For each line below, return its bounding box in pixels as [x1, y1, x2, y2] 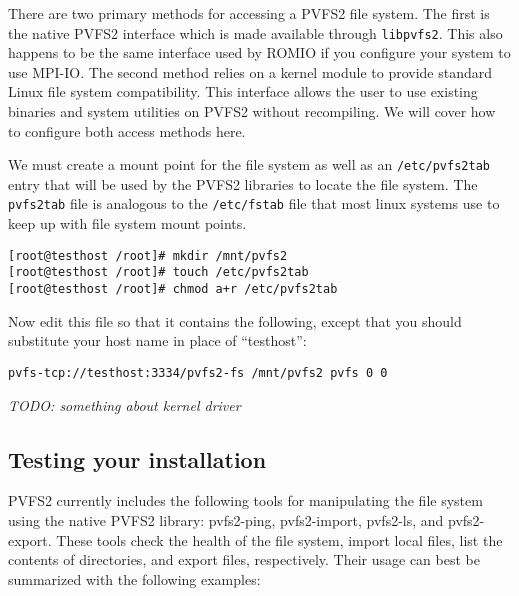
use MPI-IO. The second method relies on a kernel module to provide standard [8, 61, 493, 82]
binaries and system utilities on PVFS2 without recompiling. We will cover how [8, 101, 496, 122]
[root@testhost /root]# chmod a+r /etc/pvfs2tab [8, 282, 338, 297]
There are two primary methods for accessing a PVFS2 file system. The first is [8, 3, 490, 23]
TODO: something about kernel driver [8, 394, 241, 415]
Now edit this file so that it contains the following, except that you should [8, 310, 462, 331]
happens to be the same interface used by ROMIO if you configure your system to [8, 42, 511, 63]
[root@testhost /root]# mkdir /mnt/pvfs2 [8, 248, 288, 263]
